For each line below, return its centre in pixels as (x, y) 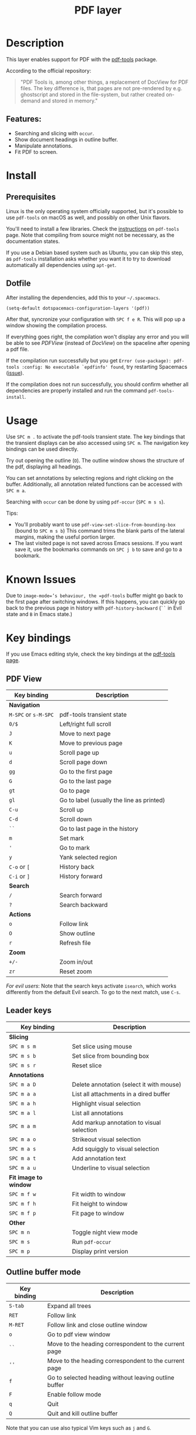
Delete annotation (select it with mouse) (127, 1084)
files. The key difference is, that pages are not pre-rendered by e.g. (101, 88)
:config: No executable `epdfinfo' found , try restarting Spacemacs (104, 367)
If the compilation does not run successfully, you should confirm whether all (97, 385)
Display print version (100, 1251)
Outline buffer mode (43, 1272)
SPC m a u (22, 1168)
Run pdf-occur (92, 1242)
